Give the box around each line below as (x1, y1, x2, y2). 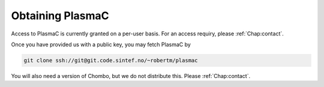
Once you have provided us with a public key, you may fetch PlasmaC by (11, 41, 191, 48)
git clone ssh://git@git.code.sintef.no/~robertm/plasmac (23, 57, 198, 64)
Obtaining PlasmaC (11, 9, 109, 22)
